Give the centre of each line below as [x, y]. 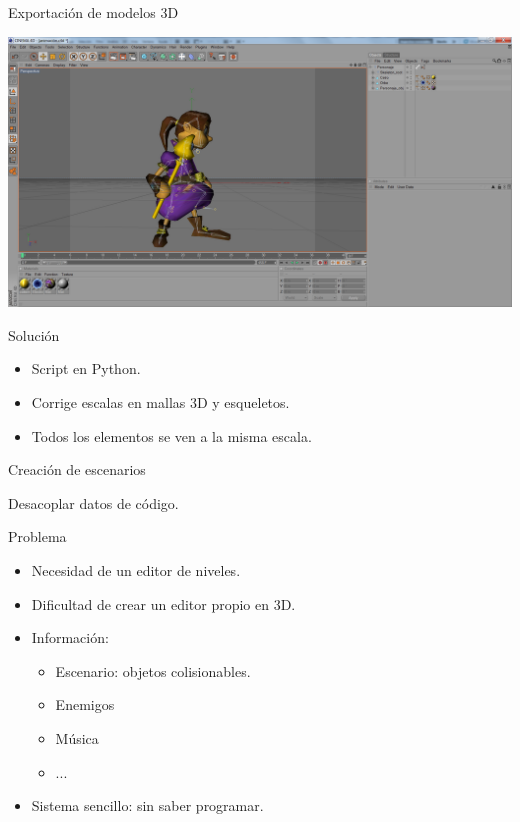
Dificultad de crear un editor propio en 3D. [163, 603]
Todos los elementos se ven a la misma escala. [171, 435]
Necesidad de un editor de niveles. [136, 570]
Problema [37, 536]
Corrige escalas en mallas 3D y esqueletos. [160, 402]
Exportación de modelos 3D [93, 12]
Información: [70, 637]
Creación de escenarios [77, 469]
